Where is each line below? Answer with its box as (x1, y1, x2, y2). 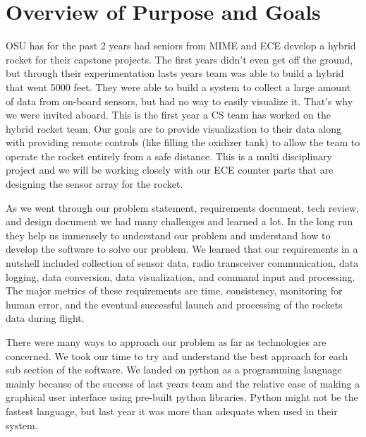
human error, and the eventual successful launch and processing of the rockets (6, 297, 343, 311)
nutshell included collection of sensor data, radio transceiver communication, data (6, 256, 359, 270)
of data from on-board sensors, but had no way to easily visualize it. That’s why (6, 93, 353, 108)
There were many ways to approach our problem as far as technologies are (6, 335, 327, 349)
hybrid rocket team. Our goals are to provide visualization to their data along (6, 121, 342, 136)
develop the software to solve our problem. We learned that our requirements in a (6, 241, 358, 256)
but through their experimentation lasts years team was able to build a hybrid (6, 66, 344, 80)
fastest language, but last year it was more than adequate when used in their (6, 403, 338, 418)
